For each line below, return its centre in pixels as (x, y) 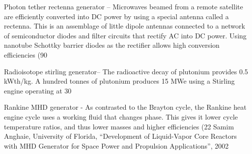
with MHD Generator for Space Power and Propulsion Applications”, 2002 (116, 145)
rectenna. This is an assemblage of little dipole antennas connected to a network (125, 26)
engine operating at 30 (38, 90)
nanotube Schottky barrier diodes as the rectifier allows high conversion (112, 45)
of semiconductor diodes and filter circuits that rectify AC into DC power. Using (125, 35)
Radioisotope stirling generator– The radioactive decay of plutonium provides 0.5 (126, 71)
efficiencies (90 (26, 54)
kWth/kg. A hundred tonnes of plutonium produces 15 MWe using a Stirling (119, 81)
